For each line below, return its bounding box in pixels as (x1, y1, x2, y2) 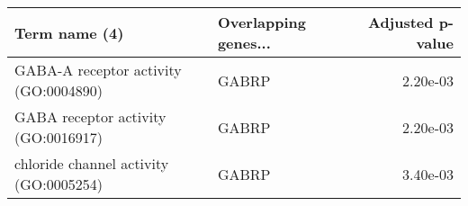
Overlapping (217, 12, 306, 32)
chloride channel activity (14, 153, 169, 174)
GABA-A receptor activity (14, 59, 182, 80)
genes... (217, 32, 271, 53)
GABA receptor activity (14, 106, 166, 127)
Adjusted (367, 12, 434, 32)
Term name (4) (14, 22, 124, 43)
